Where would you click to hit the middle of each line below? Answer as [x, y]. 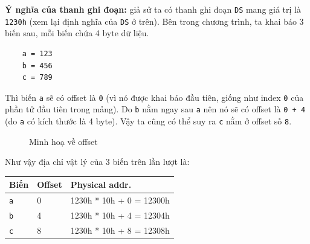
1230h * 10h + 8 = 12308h [120, 230]
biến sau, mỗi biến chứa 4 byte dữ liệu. [77, 33]
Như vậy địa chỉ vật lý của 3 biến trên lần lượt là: [97, 162]
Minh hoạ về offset [63, 141]
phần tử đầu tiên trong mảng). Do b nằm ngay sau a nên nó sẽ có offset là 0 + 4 [155, 109]
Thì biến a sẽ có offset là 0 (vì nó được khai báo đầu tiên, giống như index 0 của [154, 97]
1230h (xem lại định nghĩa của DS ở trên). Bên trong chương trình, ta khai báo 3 [154, 21]
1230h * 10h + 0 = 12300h [120, 200]
